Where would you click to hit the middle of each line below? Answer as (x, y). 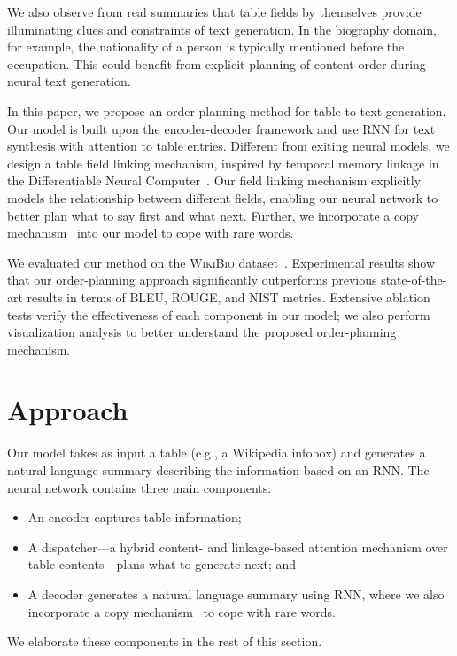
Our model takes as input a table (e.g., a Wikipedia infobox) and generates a (217, 453)
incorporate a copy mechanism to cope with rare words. (182, 611)
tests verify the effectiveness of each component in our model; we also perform (219, 314)
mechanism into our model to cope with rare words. (151, 233)
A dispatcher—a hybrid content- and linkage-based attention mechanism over (238, 547)
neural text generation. (69, 81)
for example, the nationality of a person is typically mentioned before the (206, 47)
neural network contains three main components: (139, 487)
